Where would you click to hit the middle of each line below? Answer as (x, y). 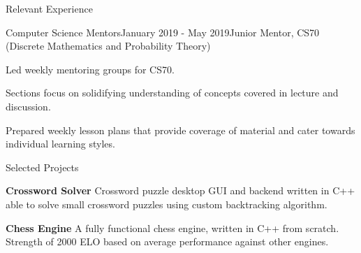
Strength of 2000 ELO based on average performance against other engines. (167, 241)
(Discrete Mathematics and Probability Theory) (108, 46)
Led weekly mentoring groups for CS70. (90, 69)
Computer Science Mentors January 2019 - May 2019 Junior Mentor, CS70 (163, 32)
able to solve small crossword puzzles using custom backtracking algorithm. (167, 204)
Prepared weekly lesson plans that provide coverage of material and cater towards (180, 130)
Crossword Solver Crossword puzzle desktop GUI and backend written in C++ (180, 190)
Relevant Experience (49, 8)
